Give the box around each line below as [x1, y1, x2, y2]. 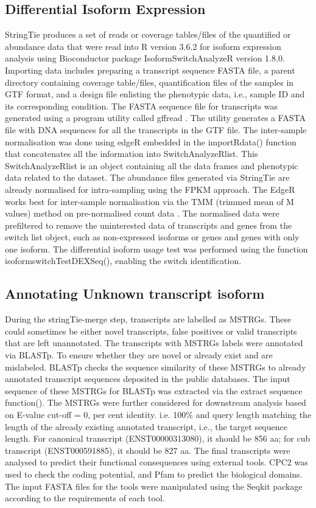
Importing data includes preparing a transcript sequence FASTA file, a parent [5, 63, 295, 76]
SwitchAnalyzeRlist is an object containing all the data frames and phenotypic [5, 159, 298, 172]
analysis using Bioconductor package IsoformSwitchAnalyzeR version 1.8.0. [5, 52, 285, 64]
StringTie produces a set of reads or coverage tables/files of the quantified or [5, 28, 291, 41]
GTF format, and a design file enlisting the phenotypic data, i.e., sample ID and [5, 88, 305, 100]
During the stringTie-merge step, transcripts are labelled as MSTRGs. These [5, 313, 292, 325]
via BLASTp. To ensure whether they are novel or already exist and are [5, 349, 273, 361]
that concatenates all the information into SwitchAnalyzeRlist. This [5, 147, 258, 160]
